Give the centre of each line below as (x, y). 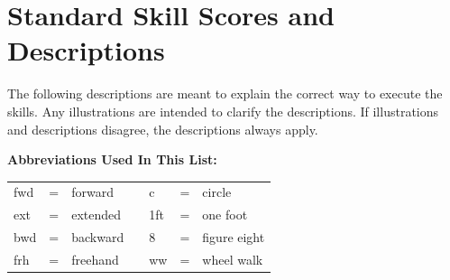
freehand (95, 259)
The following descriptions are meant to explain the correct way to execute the (225, 93)
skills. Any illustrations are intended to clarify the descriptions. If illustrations (223, 111)
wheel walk (233, 259)
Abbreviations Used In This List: (112, 159)
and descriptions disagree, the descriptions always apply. (163, 129)
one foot (225, 215)
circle (217, 192)
